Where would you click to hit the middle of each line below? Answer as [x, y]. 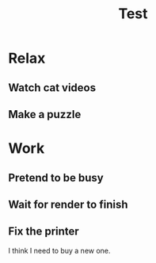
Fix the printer [44, 232]
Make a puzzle [45, 114]
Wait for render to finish [68, 204]
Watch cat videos [52, 88]
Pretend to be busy [56, 178]
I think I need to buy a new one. [59, 250]
